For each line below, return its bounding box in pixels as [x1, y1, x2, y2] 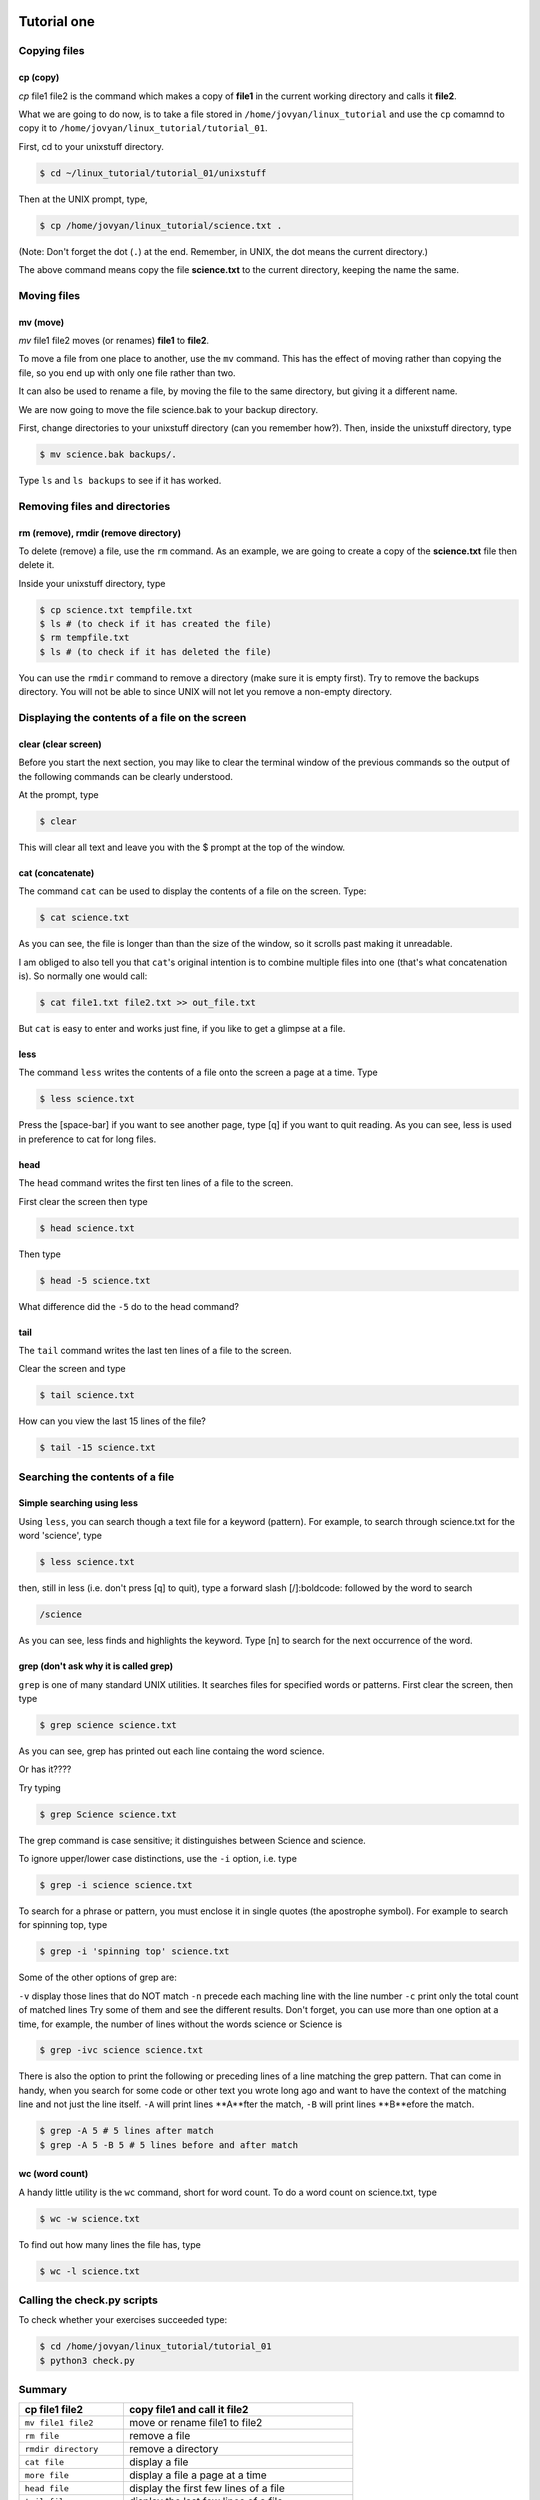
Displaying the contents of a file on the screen [18, 710, 247, 724]
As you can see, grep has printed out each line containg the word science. [18, 1745, 325, 1757]
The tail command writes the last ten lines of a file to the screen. [18, 1344, 292, 1356]
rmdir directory [24, 2443, 99, 2454]
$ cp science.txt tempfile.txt [39, 604, 194, 615]
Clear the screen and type [18, 1363, 127, 1375]
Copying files [18, 44, 85, 58]
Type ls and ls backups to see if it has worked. [18, 474, 222, 486]
